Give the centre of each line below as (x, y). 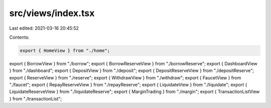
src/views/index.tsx (52, 13)
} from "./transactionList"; (36, 98)
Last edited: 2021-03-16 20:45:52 (44, 28)
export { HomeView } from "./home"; (65, 50)
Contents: (19, 37)
